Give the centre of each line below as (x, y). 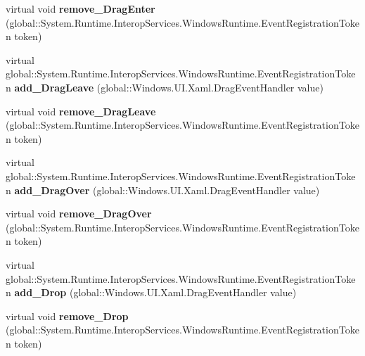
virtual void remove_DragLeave (81, 111)
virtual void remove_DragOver (79, 214)
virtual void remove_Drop (67, 316)
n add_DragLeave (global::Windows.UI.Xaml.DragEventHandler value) (165, 87)
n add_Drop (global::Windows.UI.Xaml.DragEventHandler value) (151, 292)
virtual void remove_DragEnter (81, 8)
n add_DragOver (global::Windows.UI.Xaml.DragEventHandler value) (163, 190)
